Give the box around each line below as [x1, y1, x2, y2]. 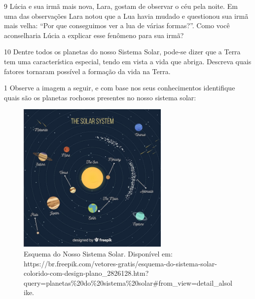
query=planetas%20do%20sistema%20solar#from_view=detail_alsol [24, 277, 232, 288]
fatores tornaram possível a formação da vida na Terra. [4, 66, 171, 76]
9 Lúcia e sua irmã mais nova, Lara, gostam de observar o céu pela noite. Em [4, 1, 238, 11]
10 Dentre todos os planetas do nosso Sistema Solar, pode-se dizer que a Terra [4, 46, 241, 57]
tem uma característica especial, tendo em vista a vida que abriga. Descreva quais [4, 56, 252, 66]
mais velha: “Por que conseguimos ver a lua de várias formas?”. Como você [4, 20, 230, 31]
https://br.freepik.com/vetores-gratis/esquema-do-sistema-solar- [24, 258, 217, 268]
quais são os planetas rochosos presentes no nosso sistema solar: [4, 92, 196, 102]
